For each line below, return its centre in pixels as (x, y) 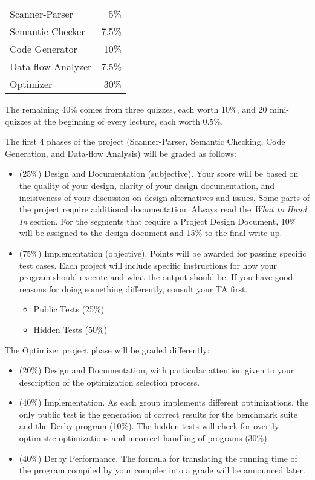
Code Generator (44, 49)
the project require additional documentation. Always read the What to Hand (163, 209)
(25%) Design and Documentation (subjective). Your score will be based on (159, 173)
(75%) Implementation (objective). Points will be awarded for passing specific (163, 253)
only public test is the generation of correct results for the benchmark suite (158, 414)
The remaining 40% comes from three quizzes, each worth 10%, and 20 (136, 109)
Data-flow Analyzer (51, 66)
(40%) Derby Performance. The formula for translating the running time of (158, 458)
